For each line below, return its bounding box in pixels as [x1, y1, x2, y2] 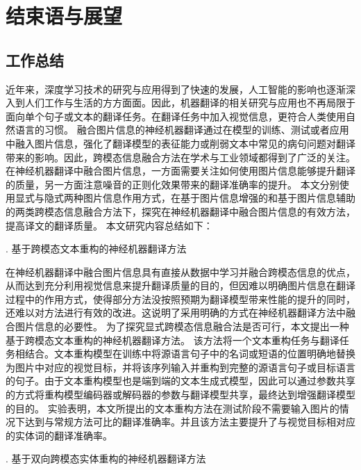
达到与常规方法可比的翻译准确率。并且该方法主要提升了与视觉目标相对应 [24, 414, 355, 429]
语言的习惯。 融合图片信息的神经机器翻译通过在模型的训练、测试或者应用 [15, 122, 349, 137]
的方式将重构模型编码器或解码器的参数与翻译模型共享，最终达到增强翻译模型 [6, 387, 355, 402]
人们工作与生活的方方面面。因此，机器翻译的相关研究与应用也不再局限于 [24, 95, 355, 110]
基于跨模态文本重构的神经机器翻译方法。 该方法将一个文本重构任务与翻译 [6, 332, 339, 347]
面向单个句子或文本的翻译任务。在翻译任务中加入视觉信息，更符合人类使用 [6, 108, 346, 123]
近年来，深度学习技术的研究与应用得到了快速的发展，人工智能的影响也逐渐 [6, 81, 346, 96]
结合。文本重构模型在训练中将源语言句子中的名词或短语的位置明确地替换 [24, 346, 355, 361]
